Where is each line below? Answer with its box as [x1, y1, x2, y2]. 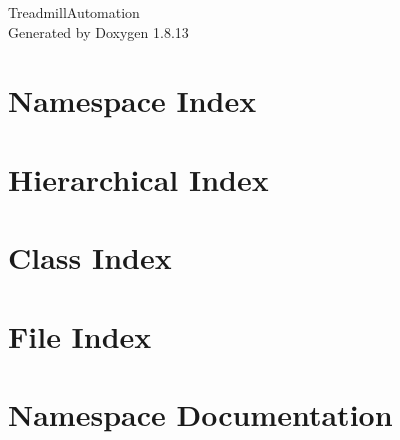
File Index [8, 315, 152, 356]
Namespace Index [8, 80, 257, 121]
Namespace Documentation [8, 393, 393, 434]
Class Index [8, 237, 172, 278]
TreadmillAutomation [8, 2, 140, 22]
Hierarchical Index [8, 158, 269, 199]
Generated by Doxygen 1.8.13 [8, 21, 189, 42]
